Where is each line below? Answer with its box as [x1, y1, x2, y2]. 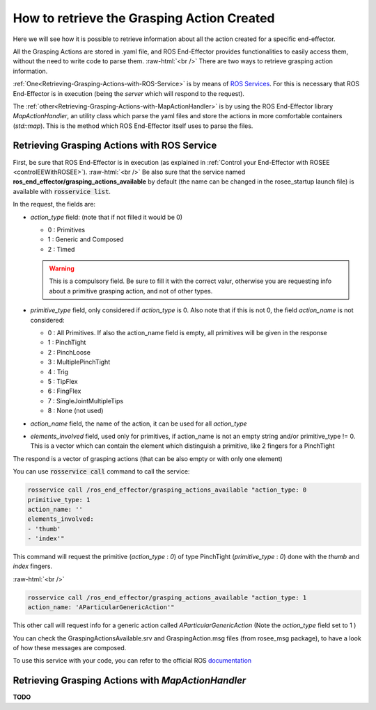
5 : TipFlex [47, 378, 78, 385]
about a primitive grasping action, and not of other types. [49, 287, 213, 295]
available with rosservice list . [13, 187, 111, 195]
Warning [49, 264, 75, 273]
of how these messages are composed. [13, 643, 127, 652]
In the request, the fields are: [13, 200, 96, 209]
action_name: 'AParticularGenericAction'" [27, 604, 175, 611]
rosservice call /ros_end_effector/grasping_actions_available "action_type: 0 [27, 486, 307, 494]
